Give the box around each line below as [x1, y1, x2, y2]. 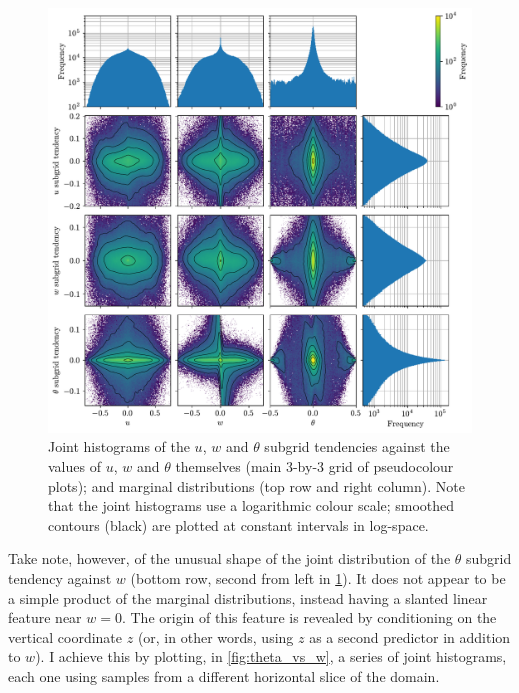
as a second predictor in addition [309, 626, 511, 647]
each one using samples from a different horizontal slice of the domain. [8, 665, 440, 686]
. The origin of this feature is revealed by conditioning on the [121, 607, 497, 628]
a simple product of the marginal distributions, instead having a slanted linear [8, 587, 488, 608]
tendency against [8, 567, 112, 588]
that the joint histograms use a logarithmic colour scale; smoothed [48, 495, 455, 516]
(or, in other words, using [137, 626, 294, 647]
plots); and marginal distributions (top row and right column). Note [48, 475, 465, 496]
